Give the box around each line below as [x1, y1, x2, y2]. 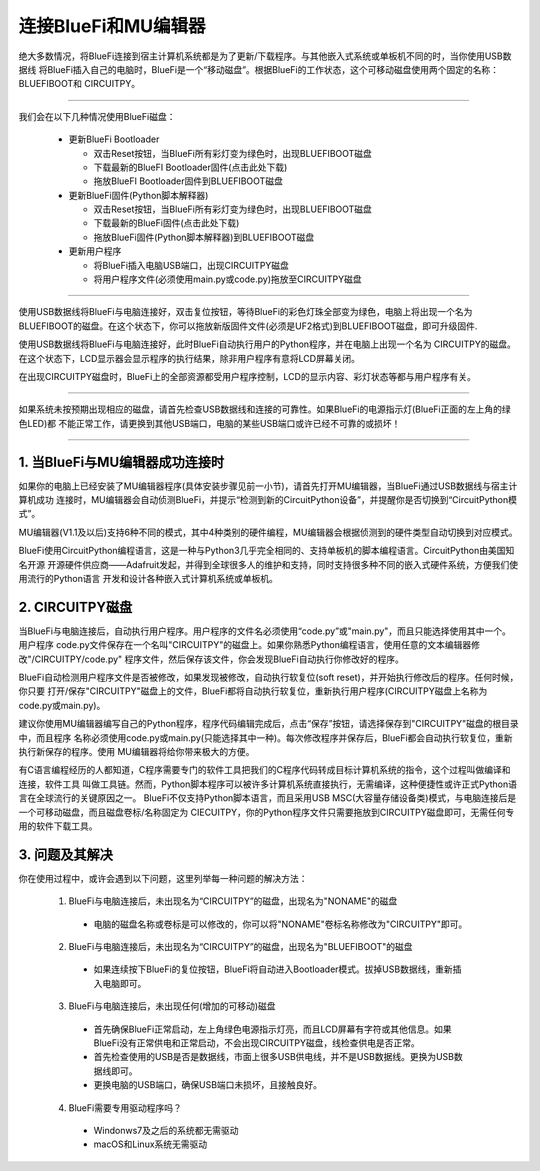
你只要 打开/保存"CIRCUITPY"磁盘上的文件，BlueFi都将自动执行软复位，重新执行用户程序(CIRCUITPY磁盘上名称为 [18, 685, 488, 697]
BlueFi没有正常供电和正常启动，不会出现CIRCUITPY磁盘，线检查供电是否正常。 [93, 1037, 420, 1049]
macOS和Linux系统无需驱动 [93, 1138, 208, 1150]
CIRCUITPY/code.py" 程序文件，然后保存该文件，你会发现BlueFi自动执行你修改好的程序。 [34, 653, 404, 665]
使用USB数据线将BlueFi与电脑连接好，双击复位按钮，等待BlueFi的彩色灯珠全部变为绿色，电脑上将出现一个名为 [18, 306, 473, 318]
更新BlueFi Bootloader [68, 133, 160, 145]
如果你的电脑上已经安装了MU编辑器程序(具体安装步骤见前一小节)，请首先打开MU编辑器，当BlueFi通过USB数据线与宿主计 [18, 480, 518, 492]
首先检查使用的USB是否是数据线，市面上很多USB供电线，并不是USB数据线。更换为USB [93, 1051, 455, 1063]
